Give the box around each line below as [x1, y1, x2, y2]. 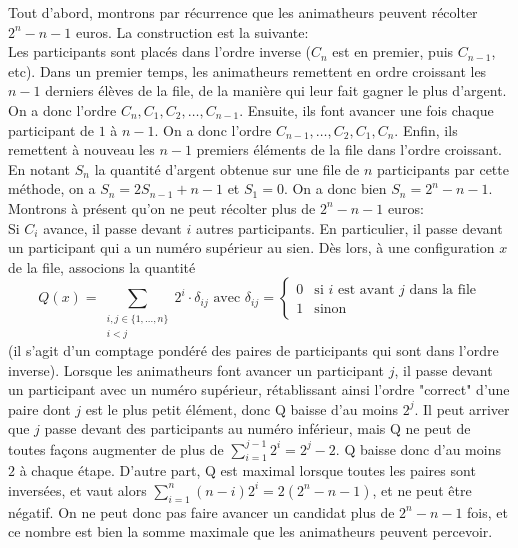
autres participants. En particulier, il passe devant [195, 217, 503, 238]
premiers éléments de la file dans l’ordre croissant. [196, 139, 503, 160]
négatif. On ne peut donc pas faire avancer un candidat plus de [8, 501, 395, 522]
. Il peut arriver [414, 398, 510, 419]
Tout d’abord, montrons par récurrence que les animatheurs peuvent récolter [8, 2, 478, 22]
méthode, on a [8, 178, 96, 199]
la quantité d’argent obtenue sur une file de [94, 158, 360, 179]
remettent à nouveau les [8, 139, 155, 160]
